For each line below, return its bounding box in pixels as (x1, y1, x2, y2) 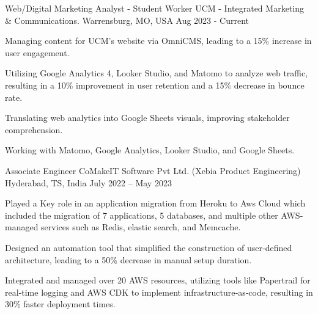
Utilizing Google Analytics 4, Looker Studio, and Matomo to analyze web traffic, (5, 67, 308, 79)
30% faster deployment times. (5, 298, 116, 310)
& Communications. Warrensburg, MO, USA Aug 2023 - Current (5, 13, 250, 26)
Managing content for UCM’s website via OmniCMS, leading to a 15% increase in (5, 34, 312, 47)
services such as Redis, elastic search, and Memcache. (41, 221, 241, 233)
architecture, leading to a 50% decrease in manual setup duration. (5, 253, 252, 266)
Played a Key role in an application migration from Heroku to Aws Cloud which (5, 197, 306, 210)
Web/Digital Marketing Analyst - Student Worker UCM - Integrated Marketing (5, 2, 304, 14)
